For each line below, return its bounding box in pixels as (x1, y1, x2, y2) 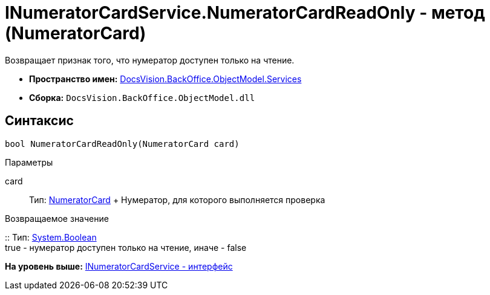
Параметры (5, 157, 53, 167)
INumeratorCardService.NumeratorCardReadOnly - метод (5, 2, 485, 23)
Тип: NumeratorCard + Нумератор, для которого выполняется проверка (29, 194, 325, 205)
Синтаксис (5, 113, 74, 129)
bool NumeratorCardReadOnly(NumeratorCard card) (5, 138, 240, 149)
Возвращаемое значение (5, 213, 109, 224)
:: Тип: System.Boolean (5, 232, 97, 242)
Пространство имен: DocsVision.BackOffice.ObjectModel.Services (29, 73, 302, 84)
